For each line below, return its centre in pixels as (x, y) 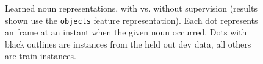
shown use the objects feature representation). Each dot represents (131, 20)
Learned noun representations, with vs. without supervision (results (131, 8)
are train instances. (41, 56)
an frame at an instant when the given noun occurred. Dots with (126, 32)
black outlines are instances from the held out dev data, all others (128, 44)
